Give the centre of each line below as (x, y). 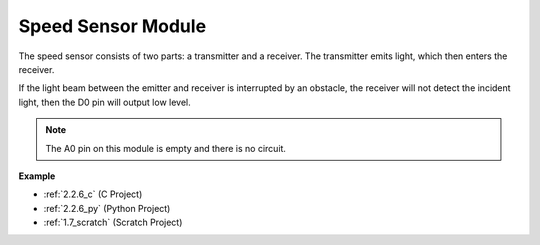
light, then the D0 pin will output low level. (105, 102)
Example (37, 176)
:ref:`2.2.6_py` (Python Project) (107, 208)
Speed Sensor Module (112, 26)
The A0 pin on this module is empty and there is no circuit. (166, 148)
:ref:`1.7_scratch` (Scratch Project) (113, 222)
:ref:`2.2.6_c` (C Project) (93, 194)
